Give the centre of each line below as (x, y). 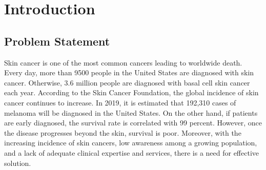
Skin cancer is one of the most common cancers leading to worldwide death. (123, 62)
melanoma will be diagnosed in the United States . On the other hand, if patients (131, 112)
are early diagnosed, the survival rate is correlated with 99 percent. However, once (133, 123)
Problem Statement (57, 41)
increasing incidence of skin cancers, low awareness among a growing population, (131, 143)
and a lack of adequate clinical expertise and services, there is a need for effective (132, 152)
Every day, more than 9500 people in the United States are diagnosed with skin (129, 72)
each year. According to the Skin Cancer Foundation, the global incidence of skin (131, 92)
